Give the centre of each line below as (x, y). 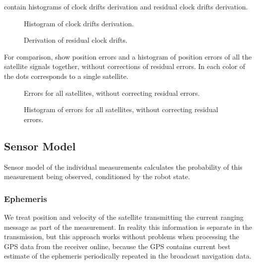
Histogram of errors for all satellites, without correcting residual (121, 109)
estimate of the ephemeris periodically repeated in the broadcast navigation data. (128, 256)
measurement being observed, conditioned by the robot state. (97, 176)
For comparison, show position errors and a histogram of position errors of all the (128, 56)
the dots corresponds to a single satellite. (66, 76)
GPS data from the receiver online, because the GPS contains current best (117, 246)
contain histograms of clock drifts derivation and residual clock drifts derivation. (126, 6)
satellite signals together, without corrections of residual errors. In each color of (125, 66)
